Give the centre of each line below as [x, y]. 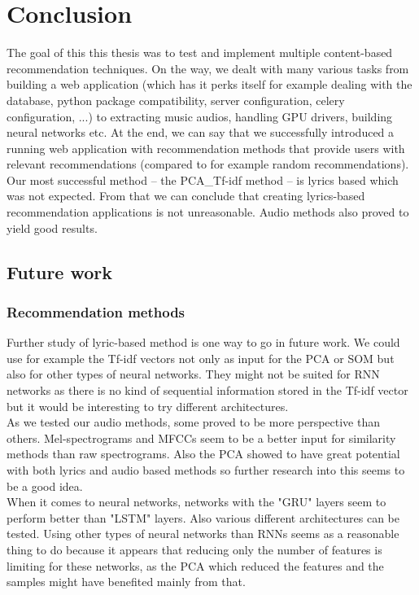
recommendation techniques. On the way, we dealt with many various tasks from [208, 68]
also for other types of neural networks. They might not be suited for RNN [193, 374]
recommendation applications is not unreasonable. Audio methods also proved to [208, 212]
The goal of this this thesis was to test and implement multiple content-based [200, 52]
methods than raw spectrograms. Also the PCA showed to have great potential [203, 454]
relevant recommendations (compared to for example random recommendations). [208, 164]
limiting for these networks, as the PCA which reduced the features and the [195, 565]
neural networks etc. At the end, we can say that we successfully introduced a [201, 132]
